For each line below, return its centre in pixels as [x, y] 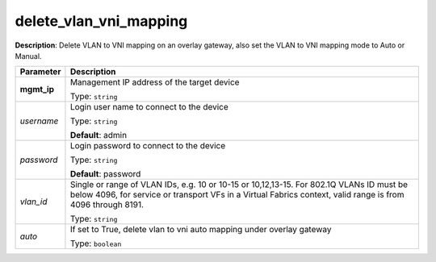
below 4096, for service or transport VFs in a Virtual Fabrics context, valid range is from [237, 195]
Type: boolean [96, 243]
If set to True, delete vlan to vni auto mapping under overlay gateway [201, 230]
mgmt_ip [37, 89]
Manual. [28, 56]
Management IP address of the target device [155, 82]
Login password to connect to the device [148, 146]
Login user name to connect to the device [149, 107]
